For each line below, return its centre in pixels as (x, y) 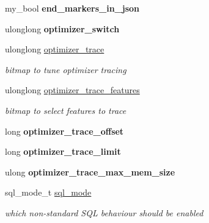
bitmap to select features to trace (66, 110)
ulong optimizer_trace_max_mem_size (90, 172)
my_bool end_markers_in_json (72, 8)
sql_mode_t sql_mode (48, 192)
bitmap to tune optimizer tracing (66, 69)
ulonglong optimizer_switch (62, 28)
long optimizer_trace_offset (64, 131)
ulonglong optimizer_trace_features (72, 90)
